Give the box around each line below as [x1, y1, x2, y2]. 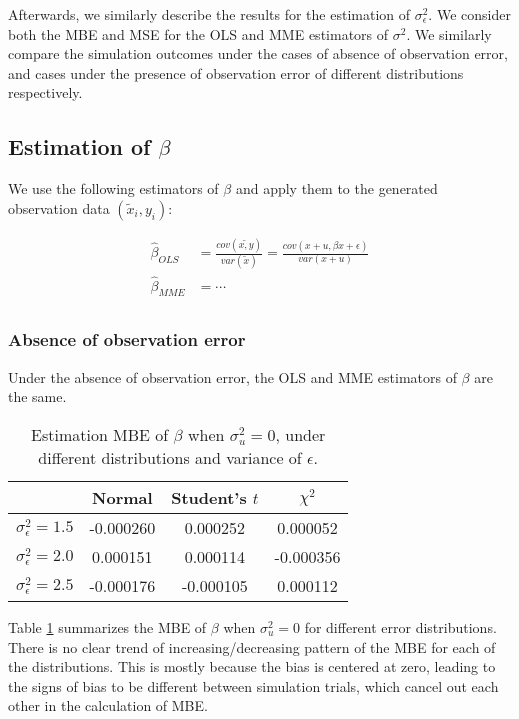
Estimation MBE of [31, 422, 169, 446]
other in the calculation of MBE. [8, 695, 208, 716]
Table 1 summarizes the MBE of [8, 616, 207, 637]
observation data [8, 197, 110, 218]
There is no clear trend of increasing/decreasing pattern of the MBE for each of [8, 636, 496, 657]
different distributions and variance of [38, 445, 302, 469]
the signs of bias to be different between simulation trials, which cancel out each [8, 675, 499, 696]
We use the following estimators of [8, 178, 219, 199]
